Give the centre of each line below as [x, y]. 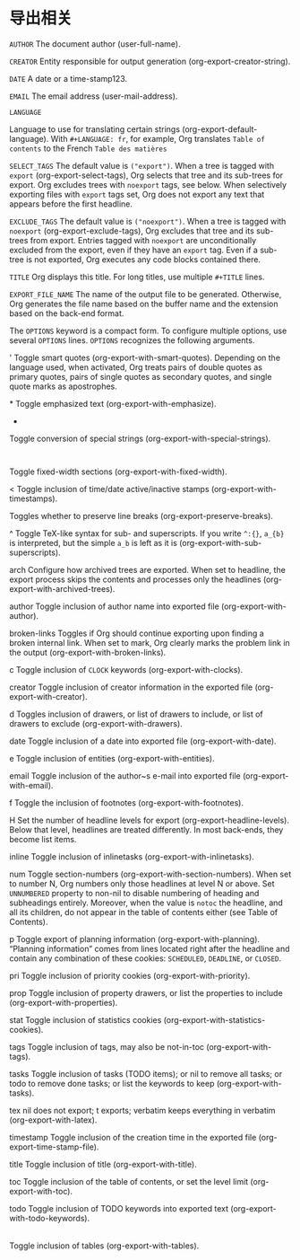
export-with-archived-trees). [62, 588]
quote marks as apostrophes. [64, 386]
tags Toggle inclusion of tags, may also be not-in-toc [107, 1046]
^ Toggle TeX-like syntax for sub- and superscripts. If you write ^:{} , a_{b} [147, 533]
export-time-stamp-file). [54, 1147]
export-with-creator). [48, 696]
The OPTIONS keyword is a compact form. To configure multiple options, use [148, 330]
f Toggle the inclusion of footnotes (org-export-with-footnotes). [127, 802]
